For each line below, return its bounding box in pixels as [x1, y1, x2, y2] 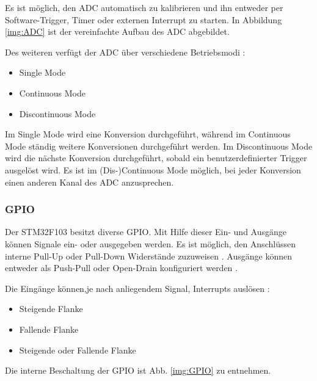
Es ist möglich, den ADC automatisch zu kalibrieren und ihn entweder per [5, 1, 283, 13]
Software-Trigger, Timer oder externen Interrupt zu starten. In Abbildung [5, 13, 282, 26]
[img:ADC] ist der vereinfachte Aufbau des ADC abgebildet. [5, 25, 230, 38]
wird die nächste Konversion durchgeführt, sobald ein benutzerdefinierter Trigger [5, 151, 307, 164]
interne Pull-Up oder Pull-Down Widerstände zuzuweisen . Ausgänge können [5, 249, 292, 262]
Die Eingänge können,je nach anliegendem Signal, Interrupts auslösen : [5, 281, 270, 294]
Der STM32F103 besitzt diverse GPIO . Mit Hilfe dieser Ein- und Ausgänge [5, 225, 287, 238]
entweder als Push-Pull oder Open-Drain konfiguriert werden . [5, 261, 238, 274]
